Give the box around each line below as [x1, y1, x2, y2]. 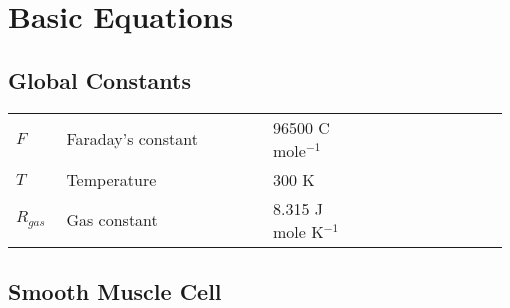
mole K [273, 219, 324, 243]
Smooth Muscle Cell [8, 275, 222, 306]
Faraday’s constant [66, 127, 198, 151]
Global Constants [8, 64, 191, 95]
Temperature [66, 167, 157, 191]
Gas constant [66, 208, 158, 232]
